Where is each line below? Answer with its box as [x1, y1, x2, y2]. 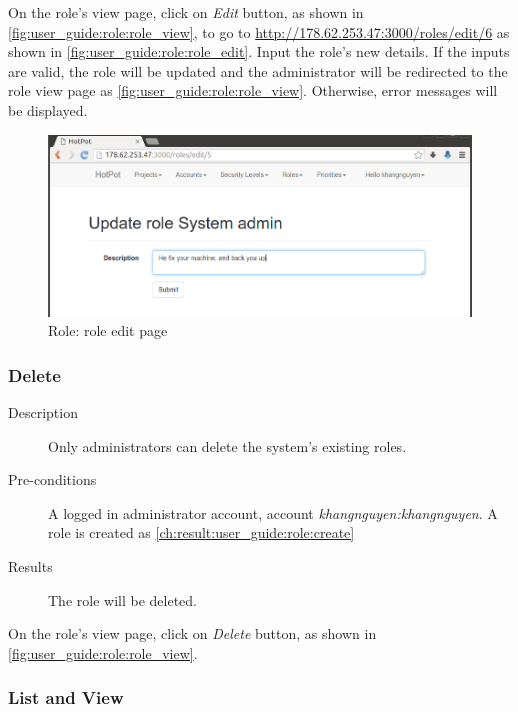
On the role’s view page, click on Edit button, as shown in [8, 2, 364, 22]
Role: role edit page [48, 320, 168, 341]
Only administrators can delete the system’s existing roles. [48, 435, 407, 456]
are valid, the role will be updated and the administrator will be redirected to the [8, 60, 508, 81]
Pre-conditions [8, 469, 97, 490]
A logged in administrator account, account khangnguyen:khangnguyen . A [48, 502, 498, 523]
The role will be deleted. [48, 589, 197, 610]
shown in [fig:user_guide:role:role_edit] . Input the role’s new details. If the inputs [8, 41, 510, 62]
